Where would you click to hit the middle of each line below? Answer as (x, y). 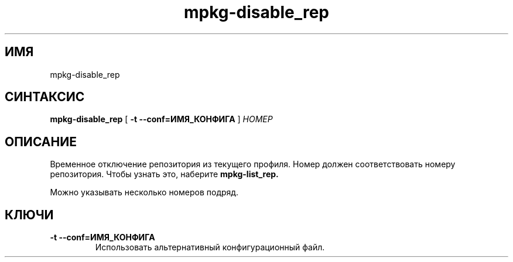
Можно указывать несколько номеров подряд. (144, 192)
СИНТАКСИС (45, 97)
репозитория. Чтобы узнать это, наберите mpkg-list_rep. (164, 174)
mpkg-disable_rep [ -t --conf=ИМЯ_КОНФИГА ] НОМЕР (161, 119)
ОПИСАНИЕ (41, 142)
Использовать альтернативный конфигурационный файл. (210, 247)
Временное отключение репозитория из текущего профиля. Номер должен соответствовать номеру (253, 164)
